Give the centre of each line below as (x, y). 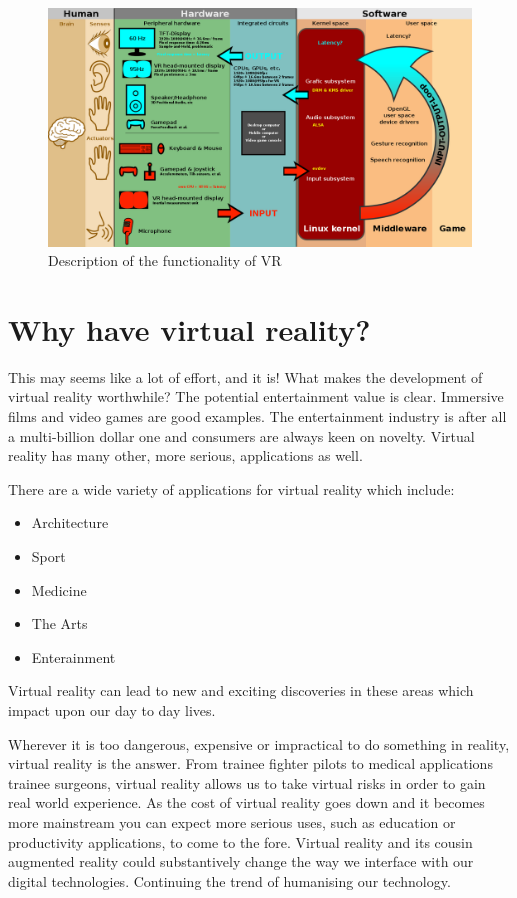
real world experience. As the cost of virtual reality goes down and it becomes (246, 802)
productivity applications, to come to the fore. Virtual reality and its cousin (240, 841)
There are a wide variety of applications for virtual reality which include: (231, 488)
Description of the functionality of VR (165, 260)
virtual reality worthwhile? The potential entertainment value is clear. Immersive (256, 396)
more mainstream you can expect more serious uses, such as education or (232, 821)
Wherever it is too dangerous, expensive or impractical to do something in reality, (259, 743)
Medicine (59, 589)
